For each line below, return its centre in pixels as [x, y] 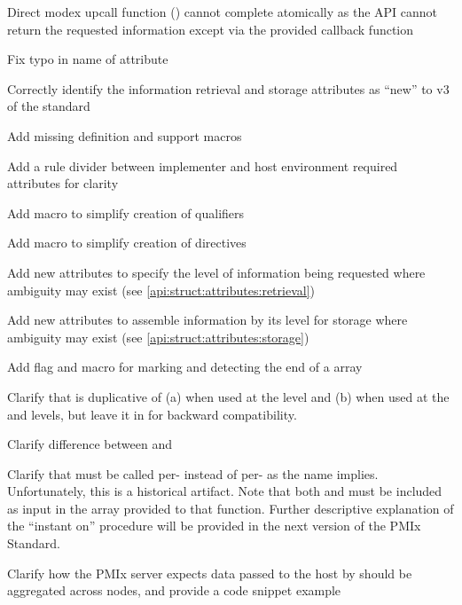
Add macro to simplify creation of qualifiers [126, 212]
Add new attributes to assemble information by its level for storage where [208, 320]
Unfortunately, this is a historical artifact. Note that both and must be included [225, 491]
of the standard [49, 106]
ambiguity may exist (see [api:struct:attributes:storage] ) [158, 337]
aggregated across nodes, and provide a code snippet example [174, 590]
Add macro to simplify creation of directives [127, 243]
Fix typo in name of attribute [88, 59]
